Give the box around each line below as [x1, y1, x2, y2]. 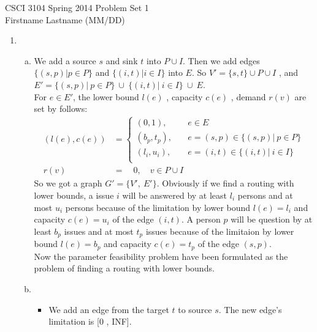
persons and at [237, 189, 293, 202]
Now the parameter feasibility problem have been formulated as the [34, 249, 288, 262]
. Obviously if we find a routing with [156, 177, 294, 190]
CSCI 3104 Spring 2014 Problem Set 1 [5, 1, 149, 13]
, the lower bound [73, 90, 139, 103]
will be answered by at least [122, 189, 227, 202]
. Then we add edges [183, 54, 260, 67]
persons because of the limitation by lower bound [65, 201, 251, 213]
